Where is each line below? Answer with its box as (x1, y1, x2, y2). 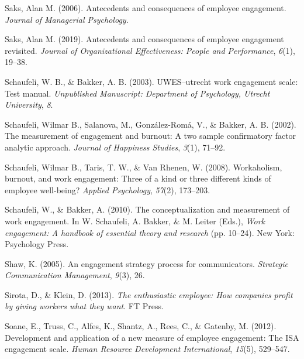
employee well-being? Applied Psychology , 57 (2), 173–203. (5, 183, 210, 196)
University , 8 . (5, 98, 53, 111)
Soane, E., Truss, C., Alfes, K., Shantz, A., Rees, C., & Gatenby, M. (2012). (5, 320, 277, 332)
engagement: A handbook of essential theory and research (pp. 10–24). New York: (5, 226, 295, 238)
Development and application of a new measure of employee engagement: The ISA (5, 331, 299, 343)
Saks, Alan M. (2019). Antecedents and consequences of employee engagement (5, 33, 284, 45)
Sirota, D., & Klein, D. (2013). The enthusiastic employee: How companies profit (5, 288, 293, 300)
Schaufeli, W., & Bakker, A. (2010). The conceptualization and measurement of (5, 203, 290, 216)
